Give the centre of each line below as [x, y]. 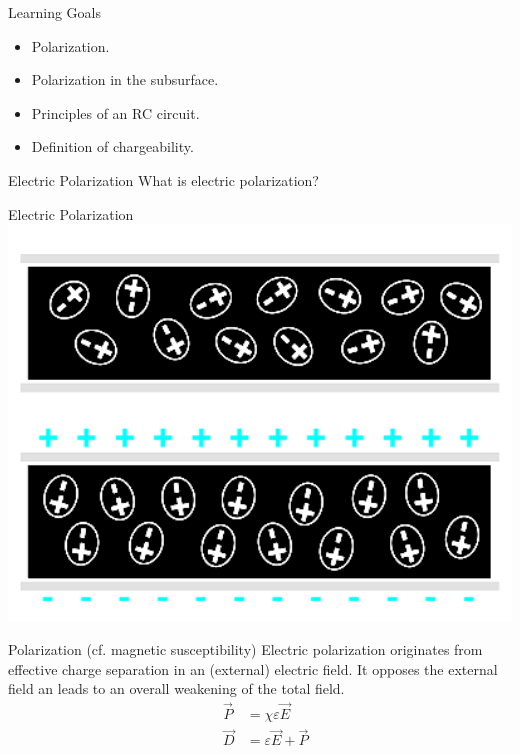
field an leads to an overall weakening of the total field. [176, 688]
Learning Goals [54, 12]
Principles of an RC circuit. [115, 112]
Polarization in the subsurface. [125, 79]
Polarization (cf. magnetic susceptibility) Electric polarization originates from [245, 648]
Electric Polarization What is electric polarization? [163, 179]
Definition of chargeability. [112, 146]
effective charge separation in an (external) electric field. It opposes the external [253, 668]
